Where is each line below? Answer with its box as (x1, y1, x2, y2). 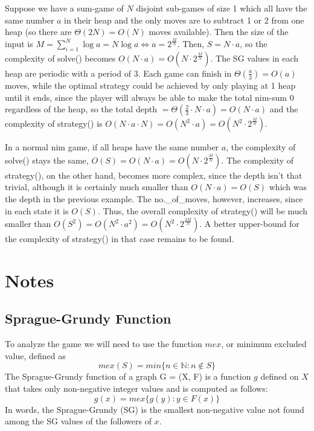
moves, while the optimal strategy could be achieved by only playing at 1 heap (5, 78, 296, 91)
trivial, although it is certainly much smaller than (5, 180, 188, 193)
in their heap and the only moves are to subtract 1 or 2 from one (64, 13, 304, 26)
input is (5, 37, 33, 50)
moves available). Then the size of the (149, 25, 289, 38)
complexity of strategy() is (5, 117, 103, 130)
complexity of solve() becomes (5, 51, 116, 64)
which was (269, 180, 307, 193)
